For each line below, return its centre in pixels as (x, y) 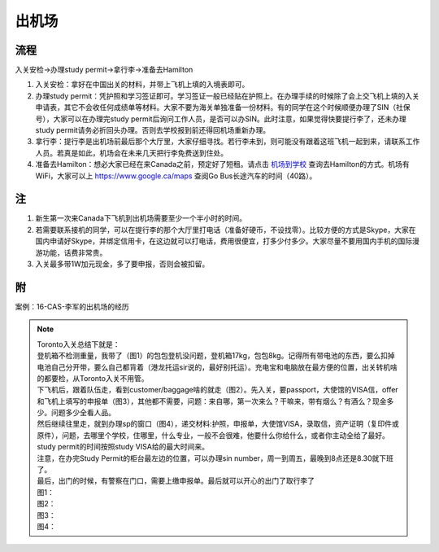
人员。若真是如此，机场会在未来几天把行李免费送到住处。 (131, 153)
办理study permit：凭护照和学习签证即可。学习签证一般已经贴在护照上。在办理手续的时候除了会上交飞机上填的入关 (228, 96)
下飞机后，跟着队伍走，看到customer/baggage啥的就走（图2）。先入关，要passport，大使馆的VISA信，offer (217, 390)
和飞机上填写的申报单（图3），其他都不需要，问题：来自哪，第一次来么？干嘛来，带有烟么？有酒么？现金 (212, 401)
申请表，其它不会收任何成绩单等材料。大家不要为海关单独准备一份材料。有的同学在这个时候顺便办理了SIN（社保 (223, 107)
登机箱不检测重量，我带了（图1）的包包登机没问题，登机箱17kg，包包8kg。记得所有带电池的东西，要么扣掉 (216, 356)
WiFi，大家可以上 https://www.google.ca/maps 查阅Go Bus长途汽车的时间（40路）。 (176, 176)
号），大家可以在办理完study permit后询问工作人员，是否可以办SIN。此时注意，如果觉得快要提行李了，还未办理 (221, 119)
